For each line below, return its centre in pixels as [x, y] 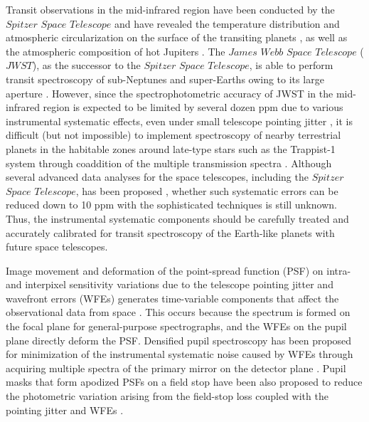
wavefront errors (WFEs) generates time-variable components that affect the [172, 298]
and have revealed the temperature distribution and [227, 23]
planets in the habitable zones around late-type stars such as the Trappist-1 [171, 148]
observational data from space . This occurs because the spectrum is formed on [178, 312]
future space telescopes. [57, 247]
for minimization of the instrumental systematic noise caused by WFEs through [180, 354]
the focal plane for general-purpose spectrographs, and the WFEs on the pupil [176, 326]
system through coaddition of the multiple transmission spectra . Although [169, 163]
